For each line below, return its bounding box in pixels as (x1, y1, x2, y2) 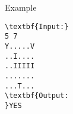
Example (5, 1, 37, 13)
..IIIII (5, 62, 35, 71)
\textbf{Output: (5, 91, 69, 100)
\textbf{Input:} (5, 22, 69, 31)
